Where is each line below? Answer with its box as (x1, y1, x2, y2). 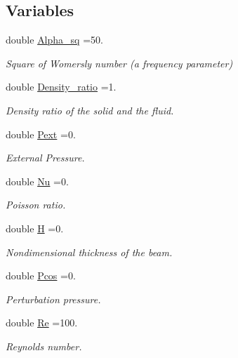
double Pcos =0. (6, 268, 76, 283)
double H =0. (6, 220, 64, 235)
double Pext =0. (6, 126, 76, 141)
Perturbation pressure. (6, 291, 101, 306)
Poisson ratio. (6, 197, 66, 212)
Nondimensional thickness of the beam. (6, 244, 173, 259)
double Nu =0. (6, 173, 69, 188)
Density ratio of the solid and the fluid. (6, 102, 174, 117)
